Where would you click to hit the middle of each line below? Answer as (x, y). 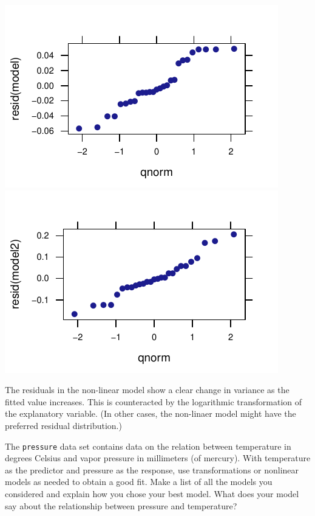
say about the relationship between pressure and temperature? (121, 505)
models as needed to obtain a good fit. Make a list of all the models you (139, 482)
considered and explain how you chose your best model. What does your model (152, 493)
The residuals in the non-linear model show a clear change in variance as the (147, 390)
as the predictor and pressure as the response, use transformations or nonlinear (152, 469)
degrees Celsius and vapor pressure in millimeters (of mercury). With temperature (158, 458)
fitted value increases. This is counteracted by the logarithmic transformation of (154, 401)
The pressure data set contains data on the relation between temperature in (148, 446)
